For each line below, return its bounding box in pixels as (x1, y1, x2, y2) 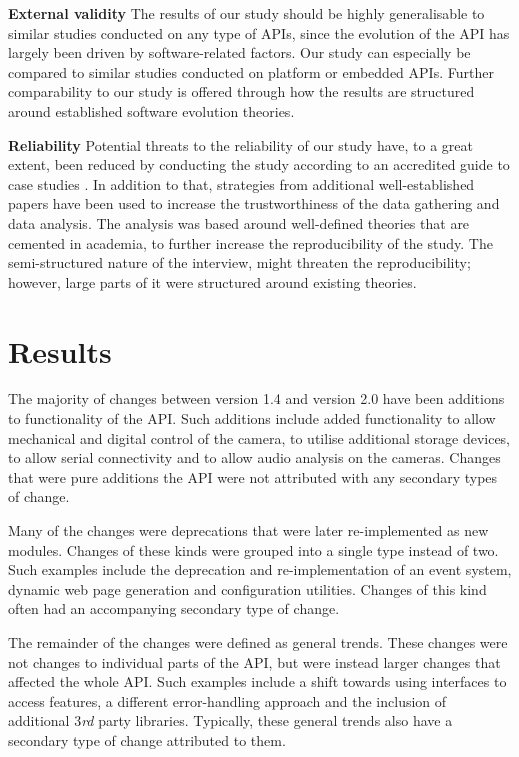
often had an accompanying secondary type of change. (8, 598, 340, 619)
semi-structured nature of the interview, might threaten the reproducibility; (8, 252, 471, 273)
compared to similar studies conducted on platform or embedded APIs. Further (8, 61, 494, 82)
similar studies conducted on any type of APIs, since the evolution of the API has (8, 22, 510, 43)
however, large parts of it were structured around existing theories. (8, 271, 417, 292)
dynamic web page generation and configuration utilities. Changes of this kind (8, 578, 487, 599)
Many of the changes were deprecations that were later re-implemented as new (8, 520, 489, 540)
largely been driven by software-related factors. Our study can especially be (8, 42, 471, 63)
